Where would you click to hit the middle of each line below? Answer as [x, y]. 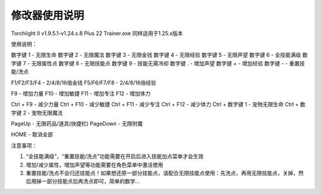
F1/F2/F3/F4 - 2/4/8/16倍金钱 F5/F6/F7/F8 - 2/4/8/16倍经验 [84, 83]
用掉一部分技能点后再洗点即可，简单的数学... [85, 181]
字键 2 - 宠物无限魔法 [37, 112]
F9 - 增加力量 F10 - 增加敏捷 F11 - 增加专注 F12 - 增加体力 [81, 93]
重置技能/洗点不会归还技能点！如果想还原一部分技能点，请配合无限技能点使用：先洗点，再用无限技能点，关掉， [162, 173]
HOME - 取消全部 [32, 134]
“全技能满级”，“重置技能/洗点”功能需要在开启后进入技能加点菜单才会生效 [115, 156]
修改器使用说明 [48, 15]
